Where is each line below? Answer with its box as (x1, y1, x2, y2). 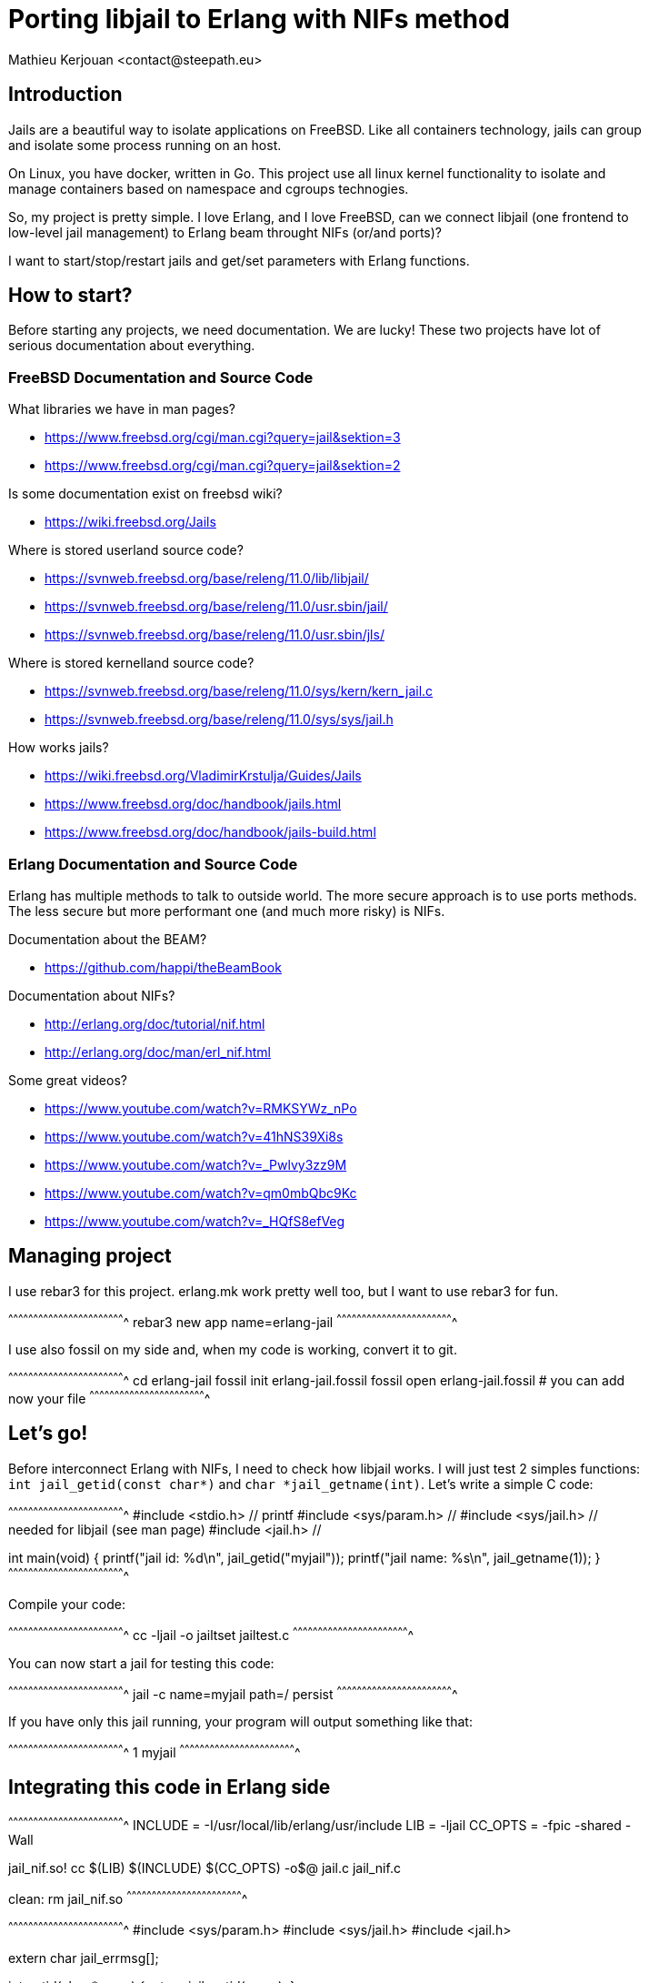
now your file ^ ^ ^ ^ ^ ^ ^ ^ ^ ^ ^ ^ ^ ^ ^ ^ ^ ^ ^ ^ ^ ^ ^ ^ (8, 1388, 211, 1406)
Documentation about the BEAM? (8, 931, 207, 947)
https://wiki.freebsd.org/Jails (45, 514, 216, 530)
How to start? (8, 284, 133, 307)
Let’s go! (8, 1422, 88, 1445)
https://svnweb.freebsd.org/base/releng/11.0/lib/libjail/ (45, 570, 369, 587)
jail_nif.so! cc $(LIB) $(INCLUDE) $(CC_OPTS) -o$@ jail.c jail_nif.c (8, 1860, 401, 1877)
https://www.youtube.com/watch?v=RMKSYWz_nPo (45, 1100, 357, 1116)
